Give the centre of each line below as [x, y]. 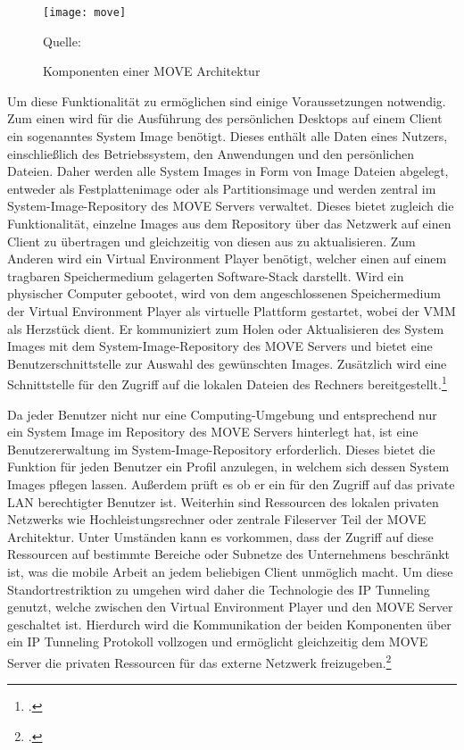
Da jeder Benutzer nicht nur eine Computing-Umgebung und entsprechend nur [222, 414]
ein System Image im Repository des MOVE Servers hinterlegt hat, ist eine [213, 432]
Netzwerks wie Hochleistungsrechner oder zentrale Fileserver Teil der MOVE [217, 519]
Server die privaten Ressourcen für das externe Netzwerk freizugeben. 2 [199, 661]
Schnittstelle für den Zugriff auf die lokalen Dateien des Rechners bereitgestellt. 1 [227, 383]
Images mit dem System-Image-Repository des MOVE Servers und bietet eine [220, 346]
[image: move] [85, 12]
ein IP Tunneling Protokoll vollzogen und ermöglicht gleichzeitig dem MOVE [218, 642]
